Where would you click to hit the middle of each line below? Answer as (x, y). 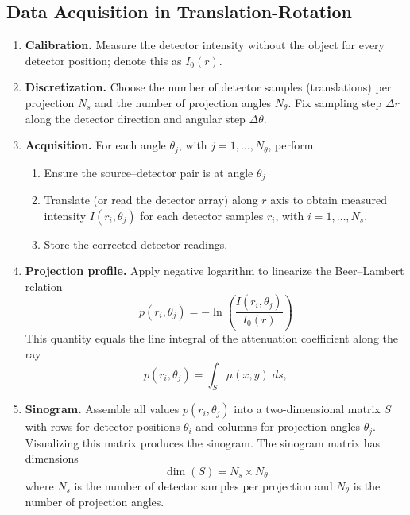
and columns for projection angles (278, 426)
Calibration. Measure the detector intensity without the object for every (205, 45)
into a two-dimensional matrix (307, 409)
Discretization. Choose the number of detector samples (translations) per (208, 87)
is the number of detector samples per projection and (203, 486)
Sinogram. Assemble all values (102, 409)
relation (44, 286)
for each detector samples (202, 215)
